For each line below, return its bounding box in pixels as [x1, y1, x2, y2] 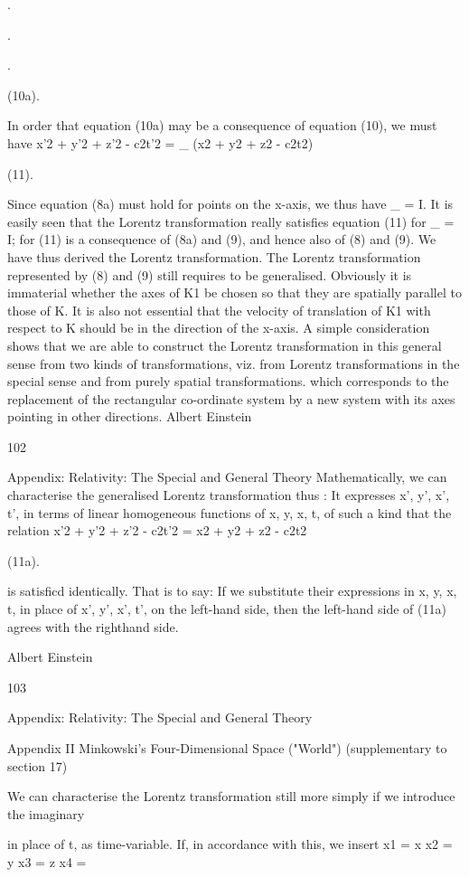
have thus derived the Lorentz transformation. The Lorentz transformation [7, 247, 421, 266]
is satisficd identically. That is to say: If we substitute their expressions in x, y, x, [7, 581, 457, 600]
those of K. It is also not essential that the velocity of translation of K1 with [7, 300, 431, 319]
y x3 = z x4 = [7, 852, 87, 871]
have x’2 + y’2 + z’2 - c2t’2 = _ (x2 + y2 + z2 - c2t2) [7, 133, 314, 152]
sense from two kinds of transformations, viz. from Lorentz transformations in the [7, 354, 460, 372]
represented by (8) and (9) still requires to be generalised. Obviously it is [7, 265, 412, 284]
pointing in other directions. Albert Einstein [7, 407, 252, 426]
